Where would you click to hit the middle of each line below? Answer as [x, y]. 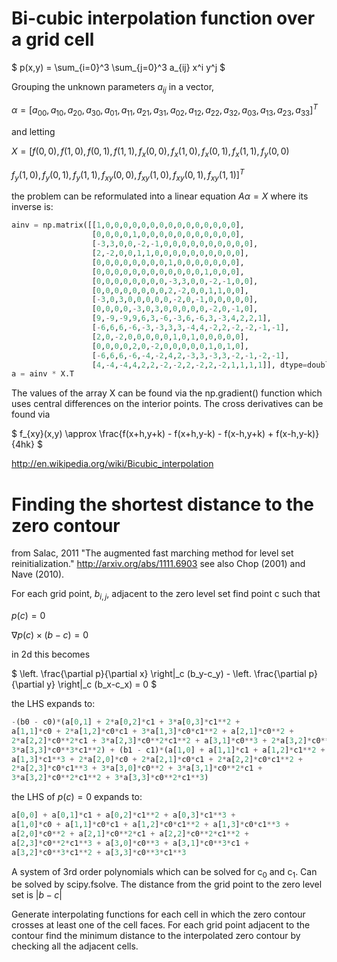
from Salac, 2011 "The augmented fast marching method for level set [152, 553]
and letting [33, 132]
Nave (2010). [38, 574]
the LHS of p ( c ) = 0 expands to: [77, 797]
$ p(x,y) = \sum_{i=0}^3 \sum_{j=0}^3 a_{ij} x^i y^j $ [118, 67]
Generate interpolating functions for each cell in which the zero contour [158, 914]
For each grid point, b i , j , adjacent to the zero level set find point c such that [166, 595]
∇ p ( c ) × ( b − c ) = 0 [50, 635]
